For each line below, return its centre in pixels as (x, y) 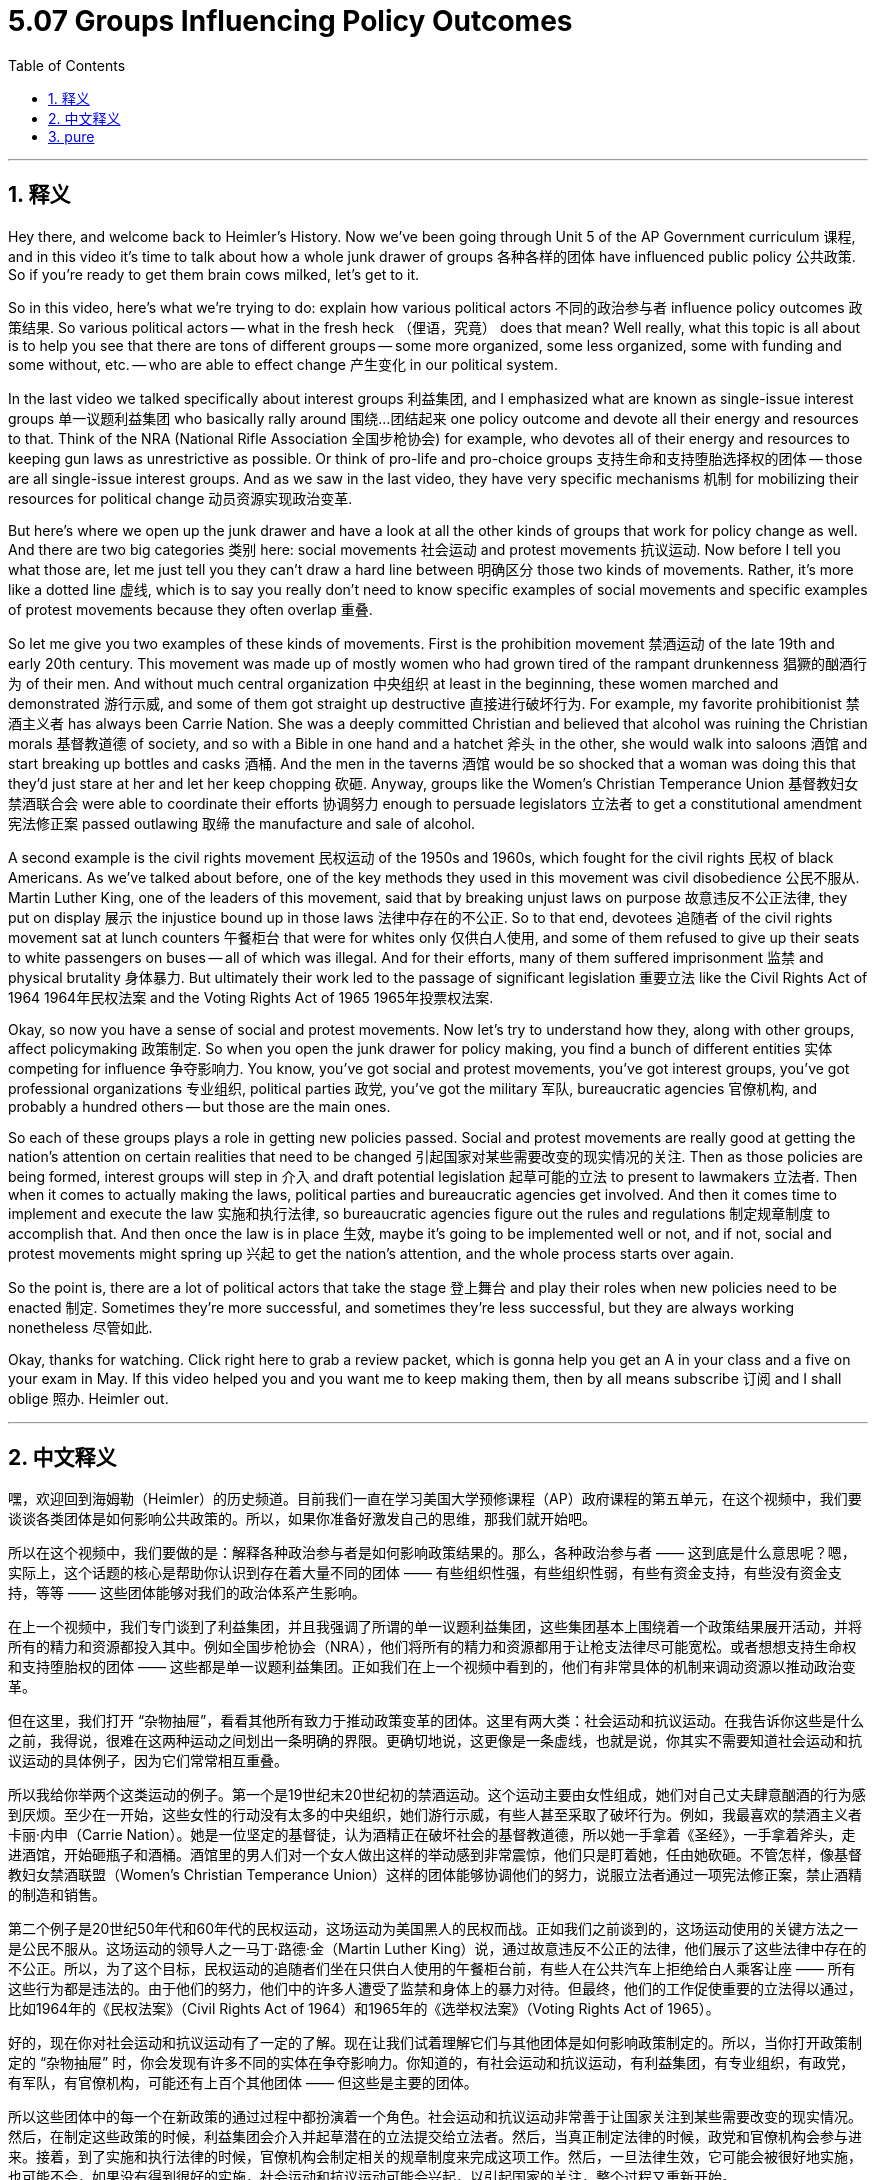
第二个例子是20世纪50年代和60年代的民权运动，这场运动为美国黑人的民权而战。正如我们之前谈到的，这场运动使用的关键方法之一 (433, 1929)
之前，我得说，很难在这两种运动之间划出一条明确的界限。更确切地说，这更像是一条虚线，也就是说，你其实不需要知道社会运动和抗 (435, 1741)
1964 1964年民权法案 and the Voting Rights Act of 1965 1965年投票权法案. (251, 997)
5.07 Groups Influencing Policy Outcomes (290, 21)
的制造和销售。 (57, 1895)
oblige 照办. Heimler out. (88, 1398)
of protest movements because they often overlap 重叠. (190, 609)
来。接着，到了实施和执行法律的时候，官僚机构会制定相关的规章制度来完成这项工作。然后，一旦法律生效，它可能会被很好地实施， (435, 2157)
